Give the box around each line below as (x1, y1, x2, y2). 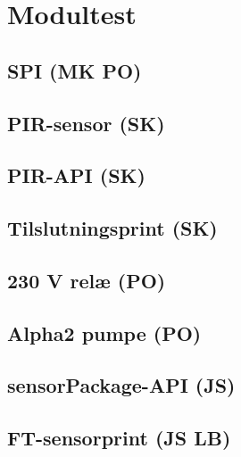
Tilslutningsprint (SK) (7, 214, 218, 242)
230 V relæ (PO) (7, 266, 166, 294)
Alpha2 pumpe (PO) (7, 319, 202, 346)
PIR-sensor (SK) (7, 109, 165, 137)
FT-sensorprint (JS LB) (7, 424, 231, 452)
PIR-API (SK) (7, 162, 145, 189)
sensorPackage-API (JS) (7, 371, 236, 399)
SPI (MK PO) (7, 56, 142, 84)
